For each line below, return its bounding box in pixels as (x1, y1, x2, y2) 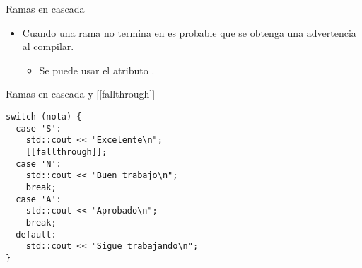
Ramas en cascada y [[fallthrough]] (6, 86, 156, 101)
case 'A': (16, 194, 62, 204)
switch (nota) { (6, 111, 82, 122)
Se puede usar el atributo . (39, 62, 155, 77)
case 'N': (16, 158, 62, 169)
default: (16, 229, 57, 240)
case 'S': (16, 123, 62, 134)
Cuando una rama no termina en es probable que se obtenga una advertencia (22, 25, 356, 40)
